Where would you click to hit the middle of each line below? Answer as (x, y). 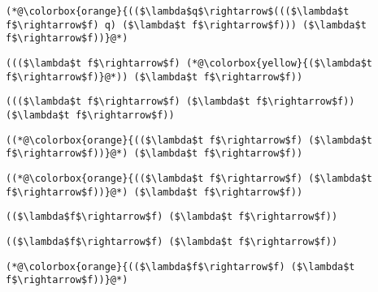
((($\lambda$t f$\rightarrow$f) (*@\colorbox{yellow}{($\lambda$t (189, 63)
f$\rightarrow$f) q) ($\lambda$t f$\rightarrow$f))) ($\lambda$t (186, 25)
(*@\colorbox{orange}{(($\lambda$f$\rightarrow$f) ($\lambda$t (180, 266)
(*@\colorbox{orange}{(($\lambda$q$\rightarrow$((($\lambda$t (178, 11)
